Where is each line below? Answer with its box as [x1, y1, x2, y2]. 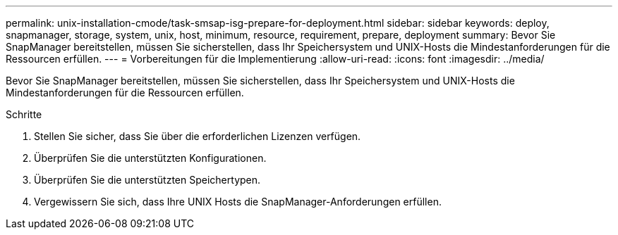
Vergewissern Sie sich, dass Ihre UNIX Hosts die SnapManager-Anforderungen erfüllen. [34, 196, 442, 208]
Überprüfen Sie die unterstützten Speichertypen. [34, 174, 261, 186]
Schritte [6, 108, 42, 120]
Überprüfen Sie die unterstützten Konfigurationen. [34, 152, 267, 164]
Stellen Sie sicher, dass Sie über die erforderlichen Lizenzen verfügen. [34, 130, 361, 142]
